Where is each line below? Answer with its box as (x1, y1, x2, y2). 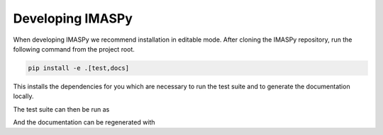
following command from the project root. (13, 45, 135, 53)
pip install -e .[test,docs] (28, 64, 130, 72)
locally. (13, 92, 34, 100)
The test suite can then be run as (13, 105, 110, 113)
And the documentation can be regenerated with (13, 118, 155, 127)
